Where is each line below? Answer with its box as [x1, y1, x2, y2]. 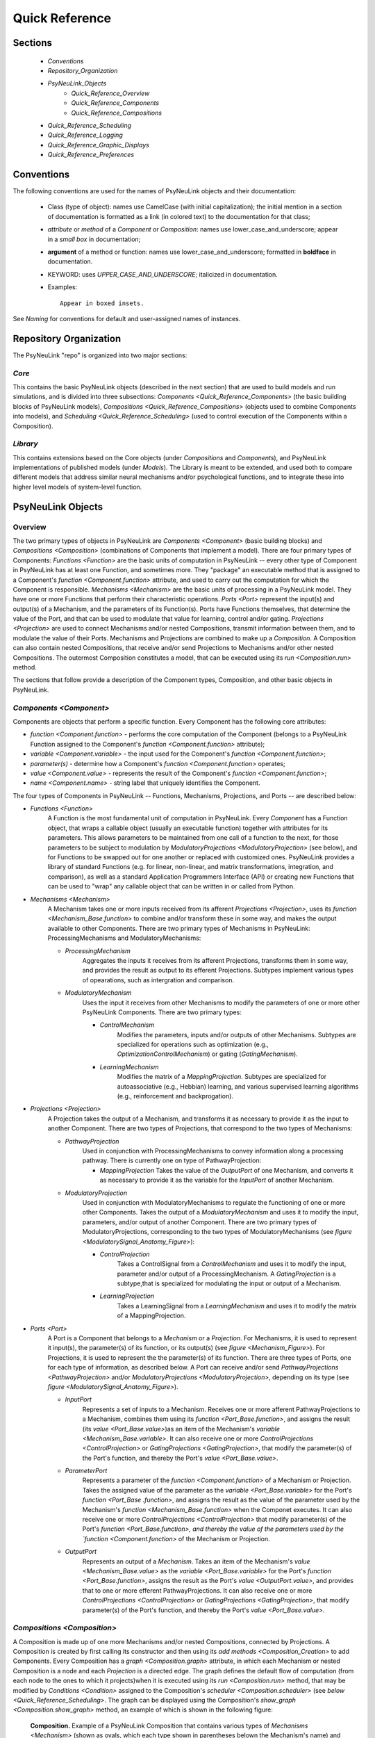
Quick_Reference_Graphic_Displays [47, 140, 149, 149]
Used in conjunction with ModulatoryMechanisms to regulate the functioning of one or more [82, 1198, 346, 1206]
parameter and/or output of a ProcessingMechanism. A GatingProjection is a [117, 1269, 336, 1278]
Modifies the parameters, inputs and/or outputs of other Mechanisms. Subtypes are [117, 1030, 357, 1039]
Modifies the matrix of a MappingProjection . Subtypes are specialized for [117, 1073, 326, 1081]
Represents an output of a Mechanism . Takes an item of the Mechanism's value [82, 1557, 310, 1566]
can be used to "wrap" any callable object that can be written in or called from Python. [47, 882, 295, 891]
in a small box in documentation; [47, 235, 141, 243]
